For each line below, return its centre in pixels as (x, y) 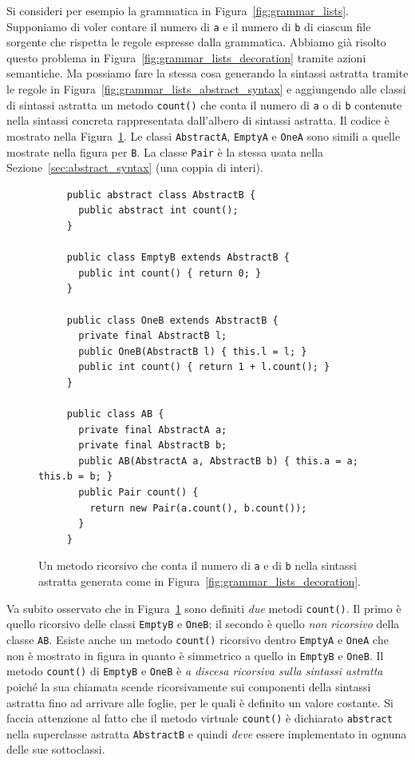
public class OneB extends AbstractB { (172, 320)
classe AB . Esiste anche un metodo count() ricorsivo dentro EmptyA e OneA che (198, 639)
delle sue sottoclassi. (56, 749)
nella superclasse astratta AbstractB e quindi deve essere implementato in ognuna (207, 733)
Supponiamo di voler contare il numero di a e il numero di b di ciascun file (189, 26)
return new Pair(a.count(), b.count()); (198, 508)
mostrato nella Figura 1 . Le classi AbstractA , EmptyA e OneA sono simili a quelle (204, 135)
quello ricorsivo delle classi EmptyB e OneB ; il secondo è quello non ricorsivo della (203, 624)
